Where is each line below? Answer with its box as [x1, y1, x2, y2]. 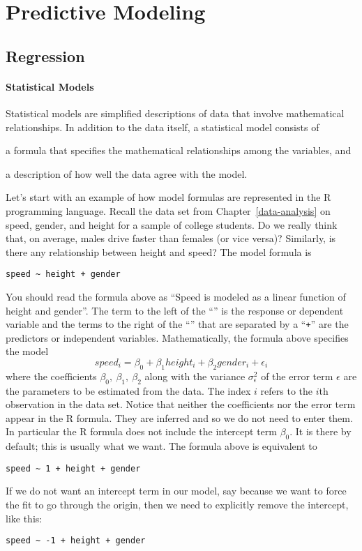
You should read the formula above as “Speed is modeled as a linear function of [6, 289, 346, 303]
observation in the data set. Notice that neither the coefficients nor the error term [6, 397, 356, 412]
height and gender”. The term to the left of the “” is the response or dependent [6, 303, 344, 317]
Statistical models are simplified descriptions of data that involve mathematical [6, 105, 345, 120]
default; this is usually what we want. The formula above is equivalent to [6, 439, 317, 453]
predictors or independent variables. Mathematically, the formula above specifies [6, 330, 349, 345]
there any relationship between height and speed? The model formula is [6, 244, 312, 259]
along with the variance [144, 368, 246, 383]
